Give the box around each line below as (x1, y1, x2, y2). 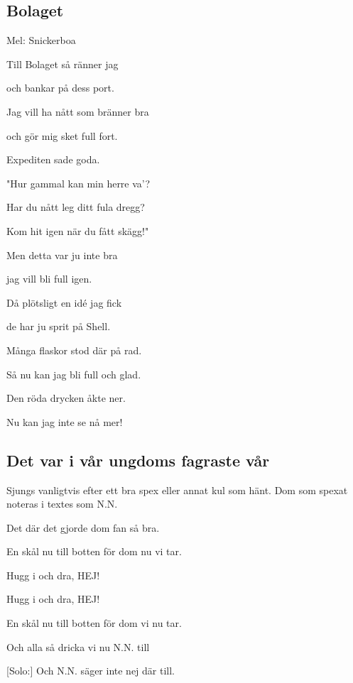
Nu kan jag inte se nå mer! (6, 414, 123, 429)
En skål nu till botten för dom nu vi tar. (6, 544, 182, 559)
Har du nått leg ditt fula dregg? (6, 200, 145, 214)
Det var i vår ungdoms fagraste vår (6, 449, 270, 471)
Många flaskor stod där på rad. (6, 342, 142, 357)
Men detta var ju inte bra (6, 247, 118, 262)
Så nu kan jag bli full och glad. (6, 366, 141, 381)
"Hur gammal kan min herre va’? (6, 175, 151, 190)
